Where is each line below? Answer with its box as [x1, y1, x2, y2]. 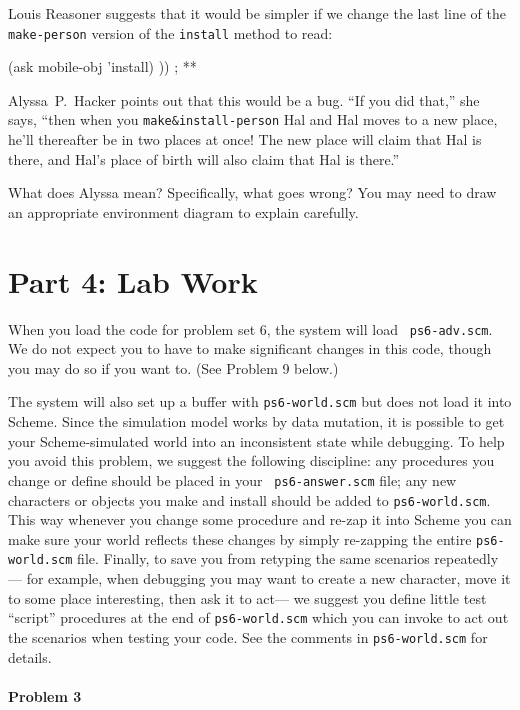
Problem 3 [8, 685, 82, 706]
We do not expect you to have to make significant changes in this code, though [8, 338, 492, 359]
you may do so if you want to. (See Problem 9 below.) [8, 357, 339, 378]
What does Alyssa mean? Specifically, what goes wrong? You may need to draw [8, 182, 497, 203]
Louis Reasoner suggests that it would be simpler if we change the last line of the [8, 3, 506, 23]
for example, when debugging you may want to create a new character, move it [26, 568, 511, 589]
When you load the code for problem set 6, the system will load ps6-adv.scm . [8, 318, 493, 339]
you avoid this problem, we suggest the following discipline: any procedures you [8, 450, 495, 471]
